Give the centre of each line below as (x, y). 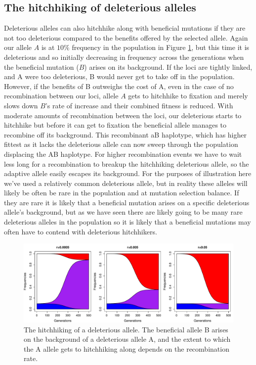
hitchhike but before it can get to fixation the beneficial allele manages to (115, 125)
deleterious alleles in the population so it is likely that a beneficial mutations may (128, 222)
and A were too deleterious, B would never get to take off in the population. (119, 76)
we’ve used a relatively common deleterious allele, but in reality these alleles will (126, 183)
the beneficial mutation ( (42, 67)
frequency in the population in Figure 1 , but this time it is (161, 47)
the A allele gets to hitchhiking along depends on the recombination (127, 348)
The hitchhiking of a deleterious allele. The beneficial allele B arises (126, 329)
